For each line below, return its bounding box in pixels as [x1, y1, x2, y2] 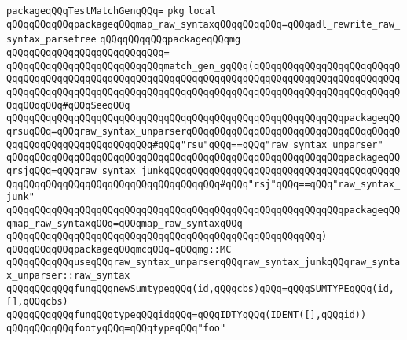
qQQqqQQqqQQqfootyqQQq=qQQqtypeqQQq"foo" [6, 322, 226, 334]
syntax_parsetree [6, 34, 97, 46]
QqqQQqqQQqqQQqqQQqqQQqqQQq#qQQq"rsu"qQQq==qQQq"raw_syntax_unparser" [6, 139, 383, 150]
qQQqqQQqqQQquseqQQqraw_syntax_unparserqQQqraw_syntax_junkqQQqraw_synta [6, 257, 401, 268]
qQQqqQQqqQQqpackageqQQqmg [100, 34, 241, 46]
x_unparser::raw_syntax [6, 270, 130, 282]
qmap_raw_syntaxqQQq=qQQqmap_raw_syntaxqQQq [6, 217, 243, 229]
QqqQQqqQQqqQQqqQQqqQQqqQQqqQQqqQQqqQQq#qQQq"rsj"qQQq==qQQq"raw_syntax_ [6, 178, 401, 190]
